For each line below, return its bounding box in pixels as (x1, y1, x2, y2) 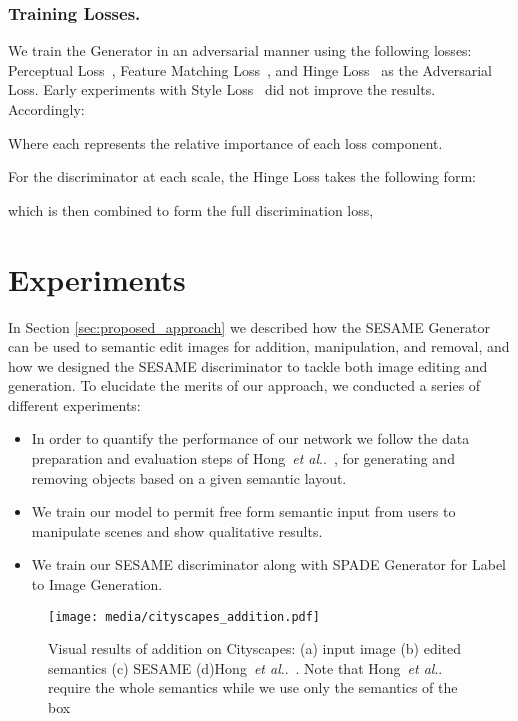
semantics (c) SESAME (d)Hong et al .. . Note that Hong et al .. (48, 657, 443, 678)
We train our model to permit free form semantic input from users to (31, 501, 456, 522)
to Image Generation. (31, 574, 163, 595)
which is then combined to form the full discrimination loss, (8, 199, 374, 220)
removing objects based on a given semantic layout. (31, 467, 347, 488)
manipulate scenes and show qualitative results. (31, 520, 323, 541)
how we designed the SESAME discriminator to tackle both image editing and (8, 355, 488, 376)
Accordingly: (8, 99, 85, 119)
